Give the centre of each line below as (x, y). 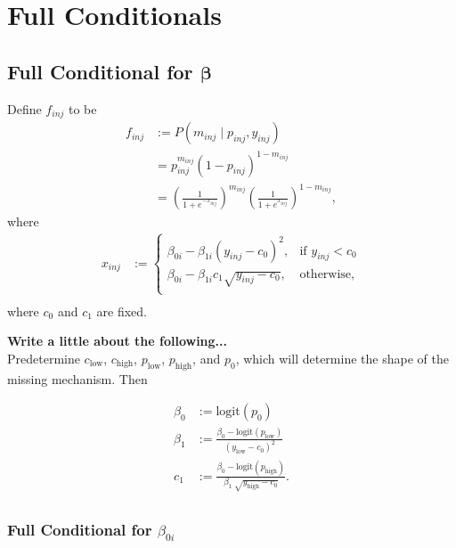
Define (24, 108)
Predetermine (44, 358)
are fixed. (122, 311)
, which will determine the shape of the (342, 358)
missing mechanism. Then (77, 378)
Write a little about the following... (118, 341)
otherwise (326, 274)
